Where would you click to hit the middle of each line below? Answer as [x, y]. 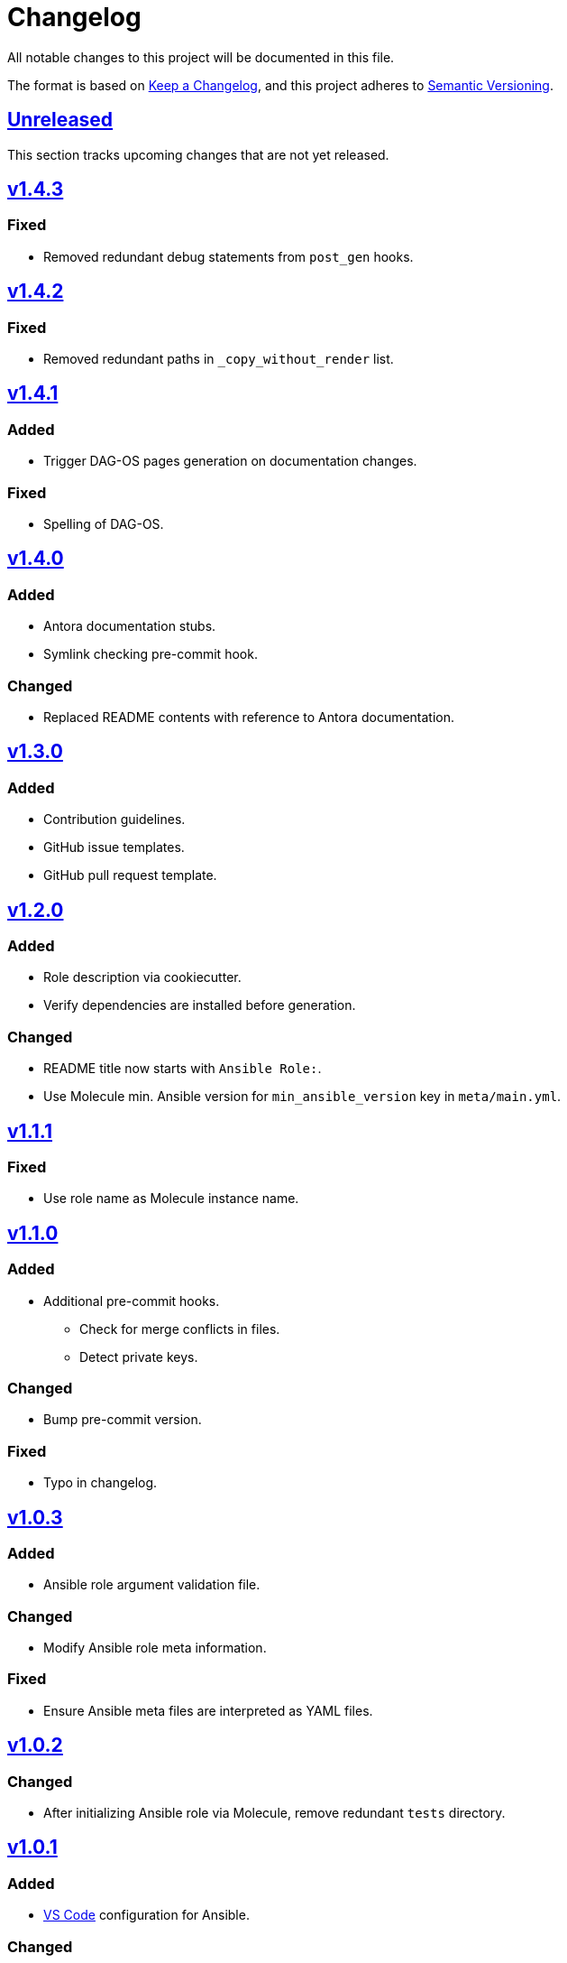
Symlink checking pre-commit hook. [151, 654]
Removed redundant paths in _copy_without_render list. [219, 359]
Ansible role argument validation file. [152, 1585]
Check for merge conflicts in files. [180, 1329]
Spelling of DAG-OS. [104, 524]
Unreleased [60, 120]
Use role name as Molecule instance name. [171, 1199]
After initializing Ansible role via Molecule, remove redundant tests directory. [274, 1813]
